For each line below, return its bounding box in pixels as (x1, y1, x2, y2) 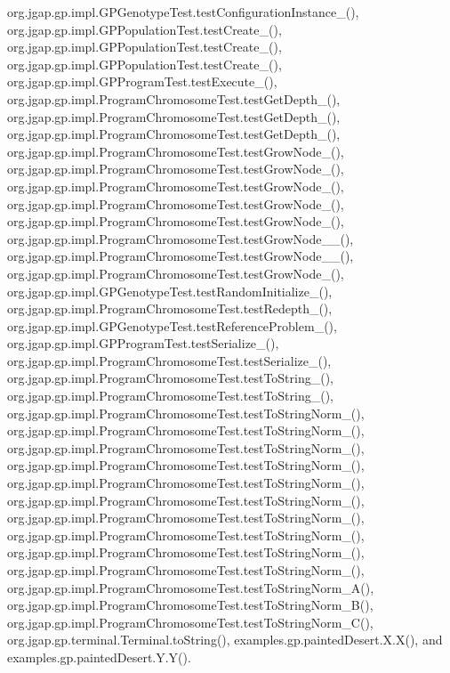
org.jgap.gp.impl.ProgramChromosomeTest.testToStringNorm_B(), (7, 596, 374, 614)
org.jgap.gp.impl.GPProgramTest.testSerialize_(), (7, 334, 279, 353)
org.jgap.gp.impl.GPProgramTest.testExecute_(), (7, 72, 277, 91)
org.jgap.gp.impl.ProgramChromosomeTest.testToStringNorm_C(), (7, 612, 374, 631)
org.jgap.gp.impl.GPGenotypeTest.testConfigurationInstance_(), (7, 3, 359, 20)
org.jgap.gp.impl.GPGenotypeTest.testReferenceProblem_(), (7, 316, 337, 335)
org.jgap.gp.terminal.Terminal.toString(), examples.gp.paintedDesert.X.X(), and (7, 630, 443, 649)
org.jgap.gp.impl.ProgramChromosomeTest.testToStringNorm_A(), (7, 578, 374, 596)
